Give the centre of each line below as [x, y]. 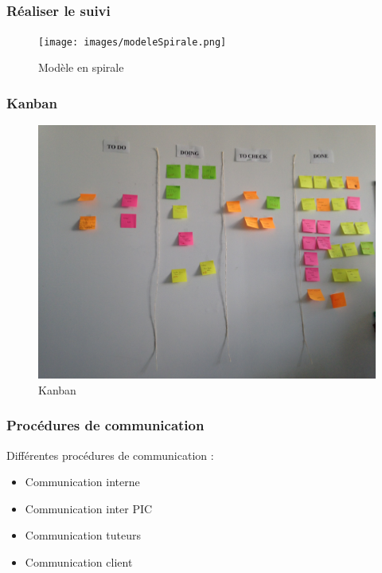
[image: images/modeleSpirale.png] [133, 42]
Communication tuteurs [83, 535]
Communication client [79, 561]
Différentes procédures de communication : [110, 455]
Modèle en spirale [81, 67]
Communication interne [82, 482]
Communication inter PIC [89, 508]
